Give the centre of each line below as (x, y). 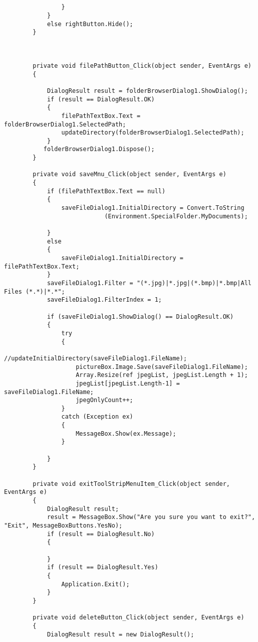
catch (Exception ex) (97, 417)
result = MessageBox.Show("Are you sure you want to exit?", (151, 517)
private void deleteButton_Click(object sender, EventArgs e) (139, 618)
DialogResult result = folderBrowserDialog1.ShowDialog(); (147, 91)
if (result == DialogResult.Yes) (102, 567)
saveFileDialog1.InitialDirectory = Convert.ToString (153, 208)
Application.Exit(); (95, 584)
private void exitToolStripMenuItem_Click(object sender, (132, 484)
